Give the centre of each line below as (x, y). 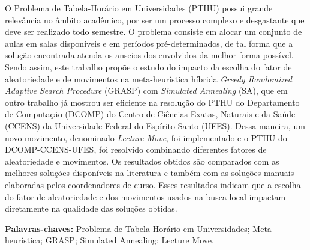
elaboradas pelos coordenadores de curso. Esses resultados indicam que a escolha (153, 184)
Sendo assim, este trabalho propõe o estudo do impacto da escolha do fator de (148, 66)
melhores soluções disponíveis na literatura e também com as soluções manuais (150, 173)
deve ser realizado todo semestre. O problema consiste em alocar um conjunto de (154, 32)
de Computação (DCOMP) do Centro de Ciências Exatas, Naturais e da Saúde (150, 114)
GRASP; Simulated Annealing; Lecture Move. (130, 240)
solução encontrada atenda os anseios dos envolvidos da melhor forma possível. (149, 55)
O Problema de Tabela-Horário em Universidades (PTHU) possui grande (139, 8)
